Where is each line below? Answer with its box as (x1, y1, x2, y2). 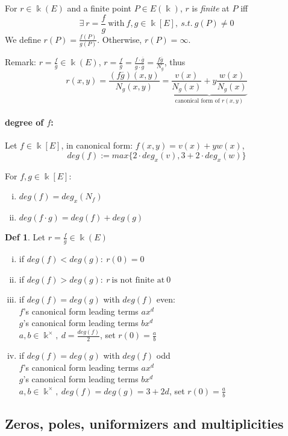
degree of (5, 116, 44, 129)
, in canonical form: (61, 139, 133, 152)
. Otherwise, (97, 33, 142, 45)
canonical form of (175, 97, 220, 104)
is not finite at (111, 275, 165, 284)
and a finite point (67, 2, 131, 14)
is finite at (192, 2, 230, 14)
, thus (164, 56, 186, 68)
